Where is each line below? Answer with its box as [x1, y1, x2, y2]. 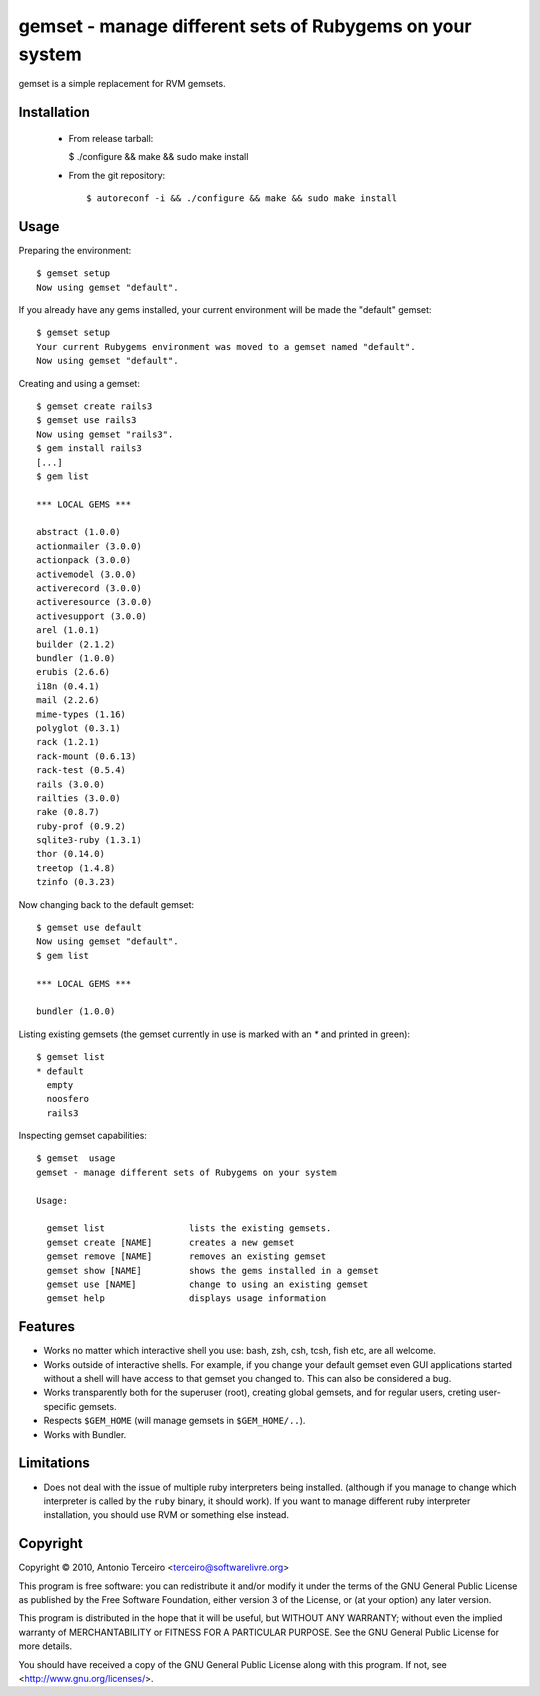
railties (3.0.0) [36, 792, 121, 804]
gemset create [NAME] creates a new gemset [46, 1236, 295, 1248]
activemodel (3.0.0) [36, 568, 137, 580]
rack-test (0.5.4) [36, 765, 127, 776]
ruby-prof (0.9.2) [36, 820, 127, 832]
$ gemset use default [36, 922, 142, 934]
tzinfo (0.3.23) [36, 876, 116, 888]
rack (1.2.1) [36, 736, 100, 748]
